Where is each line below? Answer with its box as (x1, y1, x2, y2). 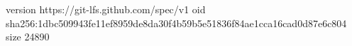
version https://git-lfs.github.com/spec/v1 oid (6, 2, 206, 16)
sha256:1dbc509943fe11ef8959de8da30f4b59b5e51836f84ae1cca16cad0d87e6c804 (6, 15, 347, 30)
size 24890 (6, 29, 50, 44)
